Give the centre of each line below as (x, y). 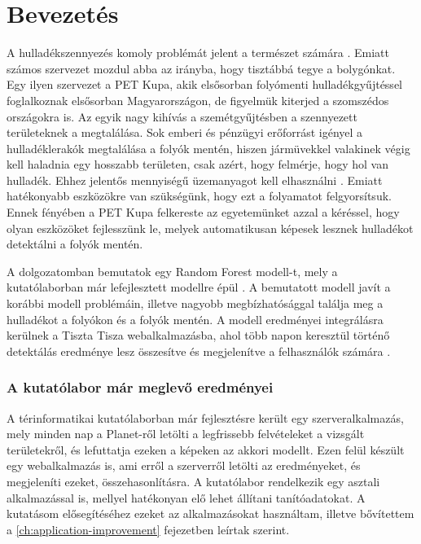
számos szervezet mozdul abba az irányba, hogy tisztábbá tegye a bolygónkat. (201, 68)
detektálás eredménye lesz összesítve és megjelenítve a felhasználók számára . (199, 351)
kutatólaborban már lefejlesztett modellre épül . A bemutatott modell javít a (199, 287)
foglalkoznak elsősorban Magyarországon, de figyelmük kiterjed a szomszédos (198, 100)
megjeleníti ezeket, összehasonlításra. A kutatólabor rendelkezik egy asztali (193, 481)
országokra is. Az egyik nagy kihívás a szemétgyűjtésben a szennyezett (182, 116)
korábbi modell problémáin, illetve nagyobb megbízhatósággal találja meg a (195, 303)
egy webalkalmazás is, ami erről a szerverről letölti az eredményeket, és (184, 465)
